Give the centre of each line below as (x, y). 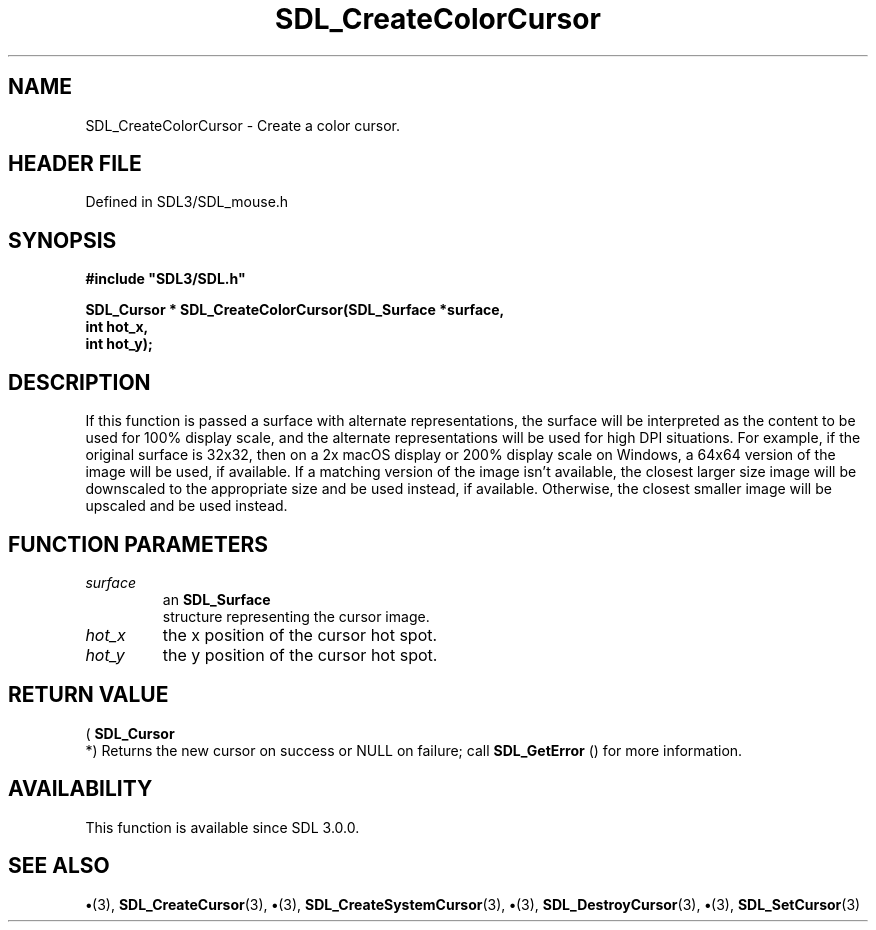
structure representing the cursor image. (296, 616)
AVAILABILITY (80, 789)
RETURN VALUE (88, 695)
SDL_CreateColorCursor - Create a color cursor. (242, 125)
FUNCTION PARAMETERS (138, 544)
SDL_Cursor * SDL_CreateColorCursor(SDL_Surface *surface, (295, 310)
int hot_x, (117, 327)
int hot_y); (119, 344)
